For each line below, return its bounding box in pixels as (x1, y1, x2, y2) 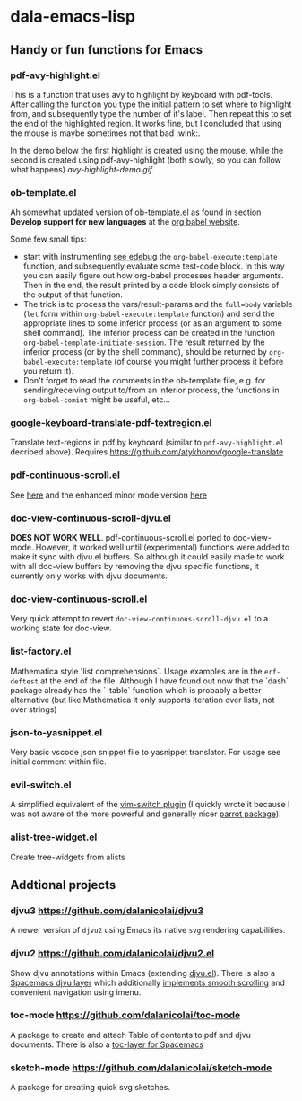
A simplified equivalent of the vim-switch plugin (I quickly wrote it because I (10, 799, 290, 810)
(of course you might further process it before (114, 357, 284, 367)
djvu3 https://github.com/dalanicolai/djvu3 (10, 904, 204, 917)
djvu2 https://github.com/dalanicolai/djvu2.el (10, 947, 214, 960)
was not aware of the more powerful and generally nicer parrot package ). (10, 808, 281, 819)
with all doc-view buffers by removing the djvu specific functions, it (10, 561, 259, 572)
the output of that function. (22, 289, 124, 300)
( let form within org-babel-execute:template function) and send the (22, 308, 275, 320)
